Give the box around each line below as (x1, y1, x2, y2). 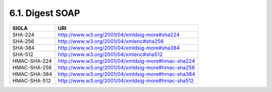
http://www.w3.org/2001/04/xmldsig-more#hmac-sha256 (58, 64, 195, 71)
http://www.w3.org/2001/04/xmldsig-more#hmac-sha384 (58, 70, 195, 77)
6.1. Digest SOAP (9, 7, 80, 18)
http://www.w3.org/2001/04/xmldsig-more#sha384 (58, 44, 180, 51)
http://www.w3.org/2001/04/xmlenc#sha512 (58, 50, 163, 57)
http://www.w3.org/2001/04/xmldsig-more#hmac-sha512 (58, 77, 194, 84)
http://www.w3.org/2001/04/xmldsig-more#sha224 (58, 31, 180, 38)
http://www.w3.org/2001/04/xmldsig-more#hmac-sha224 (58, 57, 195, 64)
